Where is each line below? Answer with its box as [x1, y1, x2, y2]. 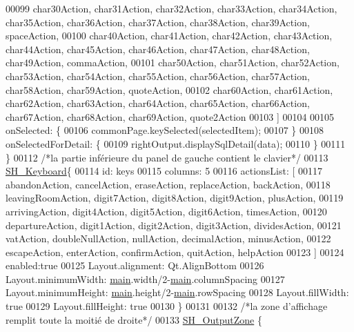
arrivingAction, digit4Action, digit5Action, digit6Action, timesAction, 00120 [6, 204, 327, 218]
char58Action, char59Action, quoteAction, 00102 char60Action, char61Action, [6, 82, 333, 97]
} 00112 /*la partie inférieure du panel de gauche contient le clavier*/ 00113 [6, 150, 328, 164]
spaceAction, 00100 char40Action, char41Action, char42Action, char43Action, [6, 28, 333, 43]
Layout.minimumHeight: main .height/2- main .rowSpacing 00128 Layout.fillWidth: [6, 285, 349, 300]
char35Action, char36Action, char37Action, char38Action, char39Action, [6, 14, 310, 29]
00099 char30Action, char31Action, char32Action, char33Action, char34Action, [6, 1, 337, 15]
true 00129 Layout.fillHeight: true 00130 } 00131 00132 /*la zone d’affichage [6, 299, 328, 313]
